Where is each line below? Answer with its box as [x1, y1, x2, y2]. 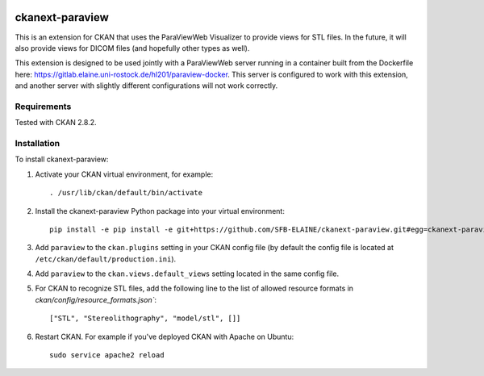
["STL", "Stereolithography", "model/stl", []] [49, 314, 241, 323]
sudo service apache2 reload [49, 351, 165, 360]
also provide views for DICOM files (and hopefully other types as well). [15, 43, 250, 52]
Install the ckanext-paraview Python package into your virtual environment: [35, 206, 286, 215]
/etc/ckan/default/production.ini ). [35, 254, 177, 264]
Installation [15, 137, 60, 148]
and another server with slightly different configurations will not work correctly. [15, 81, 278, 90]
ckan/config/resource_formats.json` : [35, 295, 157, 304]
